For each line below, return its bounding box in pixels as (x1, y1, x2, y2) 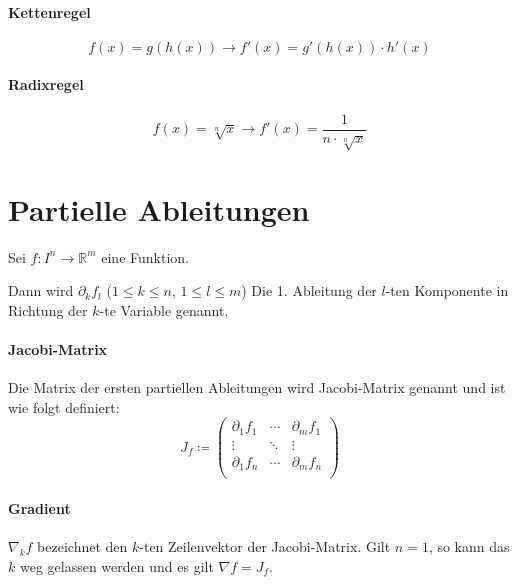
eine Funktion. (101, 246, 189, 267)
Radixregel (8, 74, 84, 95)
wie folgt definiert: (8, 396, 120, 417)
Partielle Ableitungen (8, 188, 310, 229)
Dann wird (8, 280, 74, 301)
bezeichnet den (37, 536, 128, 557)
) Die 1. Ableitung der (241, 280, 377, 301)
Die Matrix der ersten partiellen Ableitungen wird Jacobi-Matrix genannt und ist (8, 377, 506, 398)
